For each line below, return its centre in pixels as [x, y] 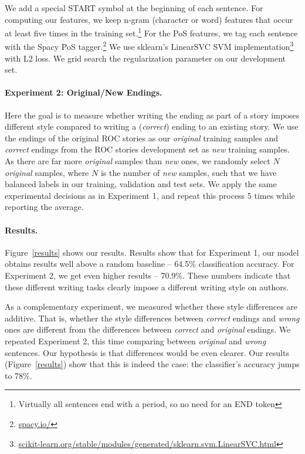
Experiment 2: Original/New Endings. [84, 92]
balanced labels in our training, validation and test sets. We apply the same [141, 184]
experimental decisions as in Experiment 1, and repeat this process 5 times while [150, 195]
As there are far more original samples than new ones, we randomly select [138, 161]
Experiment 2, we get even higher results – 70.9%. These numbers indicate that [148, 275]
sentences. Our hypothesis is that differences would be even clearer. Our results [147, 352]
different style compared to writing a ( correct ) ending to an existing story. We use [152, 126]
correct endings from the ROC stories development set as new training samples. [147, 149]
